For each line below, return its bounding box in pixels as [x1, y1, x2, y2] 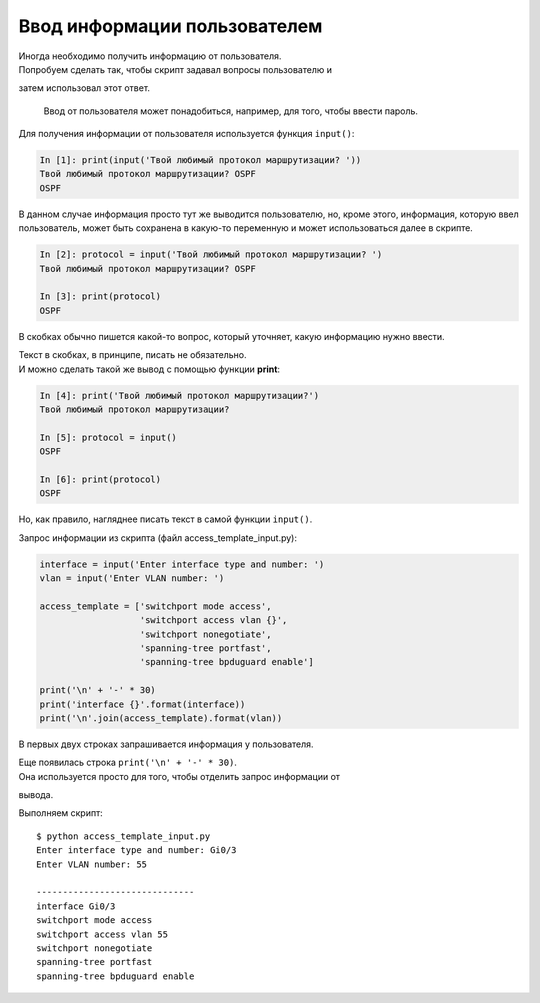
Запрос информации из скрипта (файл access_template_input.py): [18, 531, 297, 544]
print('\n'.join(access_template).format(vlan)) [39, 712, 283, 724]
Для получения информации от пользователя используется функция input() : [18, 128, 355, 140]
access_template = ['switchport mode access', [39, 600, 272, 612]
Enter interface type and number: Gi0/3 [36, 845, 237, 856]
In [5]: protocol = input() [39, 431, 177, 443]
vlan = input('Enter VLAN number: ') [39, 573, 225, 584]
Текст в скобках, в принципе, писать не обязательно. [18, 349, 247, 361]
